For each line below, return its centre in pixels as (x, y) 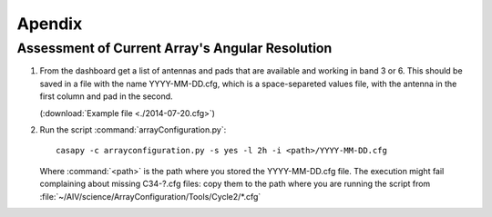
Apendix (50, 24)
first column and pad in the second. (106, 96)
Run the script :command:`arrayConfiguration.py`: (133, 129)
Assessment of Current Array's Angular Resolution (174, 48)
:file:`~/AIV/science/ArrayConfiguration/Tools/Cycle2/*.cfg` (150, 196)
